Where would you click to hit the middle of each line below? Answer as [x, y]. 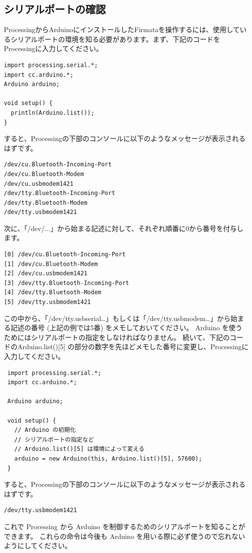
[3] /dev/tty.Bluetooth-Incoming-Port [67, 283]
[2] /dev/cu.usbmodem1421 [46, 274]
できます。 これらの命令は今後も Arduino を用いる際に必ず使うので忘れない [125, 536]
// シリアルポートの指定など [54, 439]
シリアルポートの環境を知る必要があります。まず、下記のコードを [115, 39]
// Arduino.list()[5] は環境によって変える [79, 449]
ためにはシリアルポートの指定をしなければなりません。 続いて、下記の [117, 337]
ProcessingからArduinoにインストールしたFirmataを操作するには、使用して [122, 29]
